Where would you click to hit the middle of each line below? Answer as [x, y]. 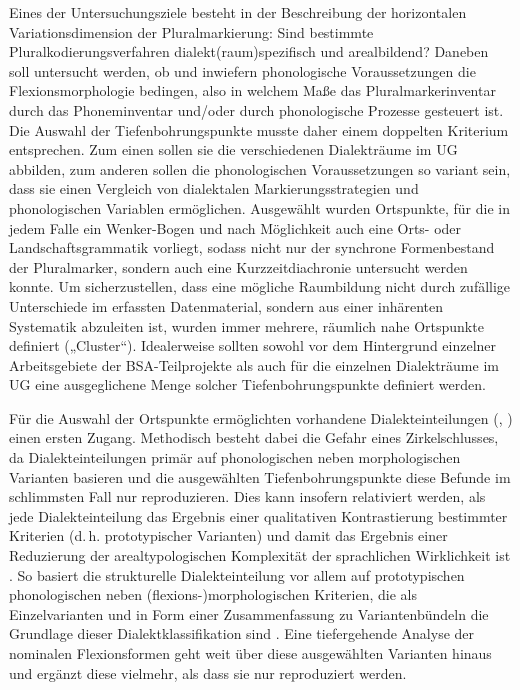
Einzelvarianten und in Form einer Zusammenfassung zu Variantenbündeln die [249, 613]
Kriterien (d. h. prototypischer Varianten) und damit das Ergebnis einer [228, 535]
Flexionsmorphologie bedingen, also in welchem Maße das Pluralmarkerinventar [252, 90]
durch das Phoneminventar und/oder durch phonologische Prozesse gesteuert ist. [256, 109]
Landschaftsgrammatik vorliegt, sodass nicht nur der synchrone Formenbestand [252, 247]
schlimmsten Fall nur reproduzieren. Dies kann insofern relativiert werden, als [247, 496]
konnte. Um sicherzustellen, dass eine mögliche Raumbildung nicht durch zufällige [260, 286]
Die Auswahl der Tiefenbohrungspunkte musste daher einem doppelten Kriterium [259, 129]
